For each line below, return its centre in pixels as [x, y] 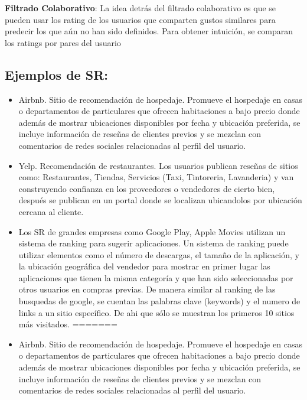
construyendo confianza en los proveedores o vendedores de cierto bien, [147, 188]
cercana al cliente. [51, 211]
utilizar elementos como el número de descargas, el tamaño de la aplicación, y [159, 254]
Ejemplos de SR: [56, 74]
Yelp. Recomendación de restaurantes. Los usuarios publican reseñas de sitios [158, 165]
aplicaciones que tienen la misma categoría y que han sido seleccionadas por [156, 277]
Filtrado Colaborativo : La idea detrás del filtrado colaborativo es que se [141, 8]
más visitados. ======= [68, 324]
